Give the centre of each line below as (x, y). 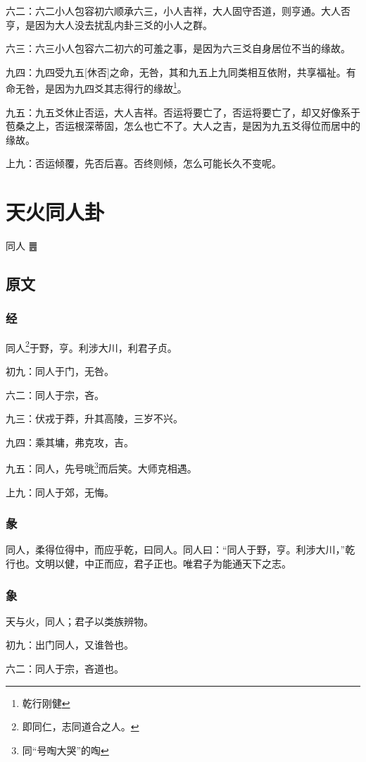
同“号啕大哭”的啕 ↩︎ (65, 750)
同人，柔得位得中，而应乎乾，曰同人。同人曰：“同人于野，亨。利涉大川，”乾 (181, 549)
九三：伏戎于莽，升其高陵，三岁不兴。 (94, 418)
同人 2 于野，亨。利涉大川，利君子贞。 (91, 346)
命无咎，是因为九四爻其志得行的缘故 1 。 (96, 87)
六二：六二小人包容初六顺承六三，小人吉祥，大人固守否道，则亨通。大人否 (178, 11)
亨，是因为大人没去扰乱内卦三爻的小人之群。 (109, 24)
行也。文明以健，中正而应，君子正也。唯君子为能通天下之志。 (149, 563)
